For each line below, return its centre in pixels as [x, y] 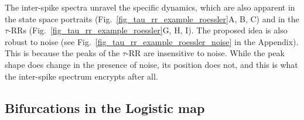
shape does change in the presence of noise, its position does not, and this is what [151, 64]
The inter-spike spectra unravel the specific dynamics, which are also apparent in [150, 7]
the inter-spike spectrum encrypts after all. [81, 76]
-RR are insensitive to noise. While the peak [205, 53]
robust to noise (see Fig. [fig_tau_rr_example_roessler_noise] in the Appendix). [152, 41]
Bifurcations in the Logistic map [105, 107]
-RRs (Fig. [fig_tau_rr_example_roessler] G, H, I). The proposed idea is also [148, 30]
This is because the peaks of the [62, 53]
